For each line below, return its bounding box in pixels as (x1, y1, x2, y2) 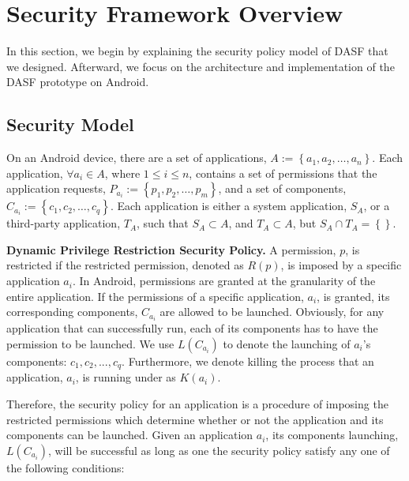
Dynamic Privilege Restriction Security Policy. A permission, (6, 241, 336, 257)
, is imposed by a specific (280, 257, 402, 273)
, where (104, 164, 141, 181)
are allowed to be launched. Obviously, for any (159, 303, 385, 320)
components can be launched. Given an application (6, 427, 253, 443)
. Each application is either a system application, (110, 197, 347, 214)
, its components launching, (265, 427, 399, 443)
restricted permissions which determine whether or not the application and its (6, 411, 384, 427)
